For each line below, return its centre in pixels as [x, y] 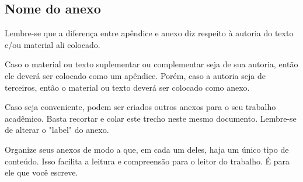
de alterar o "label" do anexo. [57, 130]
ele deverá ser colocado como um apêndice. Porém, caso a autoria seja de [135, 75]
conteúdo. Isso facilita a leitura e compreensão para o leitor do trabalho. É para [147, 161]
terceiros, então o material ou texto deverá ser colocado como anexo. [127, 87]
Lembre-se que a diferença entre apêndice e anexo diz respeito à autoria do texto [149, 33]
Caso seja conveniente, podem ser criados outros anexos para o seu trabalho [140, 107]
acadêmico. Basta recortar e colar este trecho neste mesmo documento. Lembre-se [151, 118]
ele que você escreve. [41, 172]
